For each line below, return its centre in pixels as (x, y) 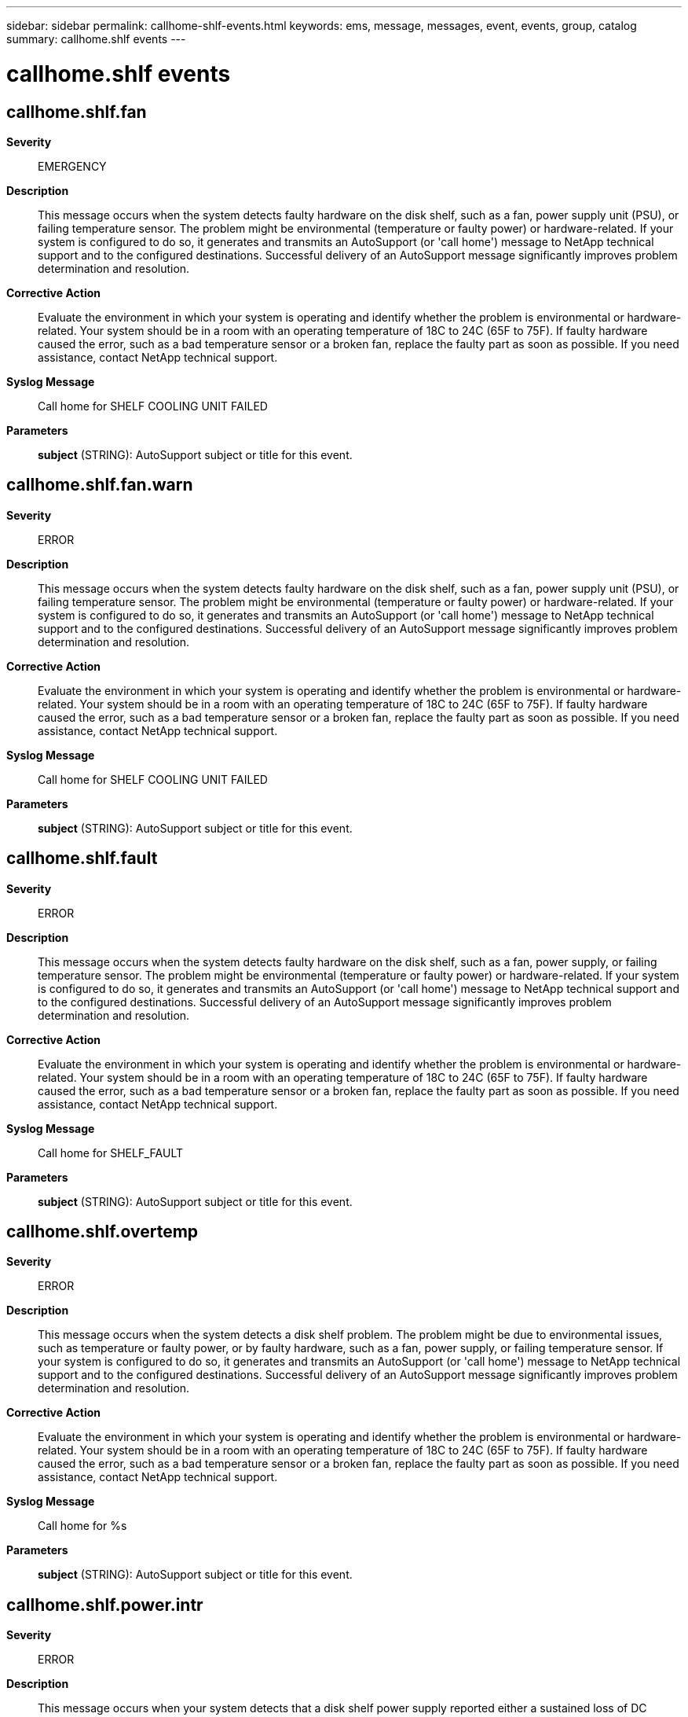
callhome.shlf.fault (82, 858)
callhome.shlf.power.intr (105, 1605)
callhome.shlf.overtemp (102, 1232)
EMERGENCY (72, 166)
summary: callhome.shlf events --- (96, 39)
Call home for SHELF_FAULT (110, 1153)
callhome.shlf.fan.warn (100, 485)
